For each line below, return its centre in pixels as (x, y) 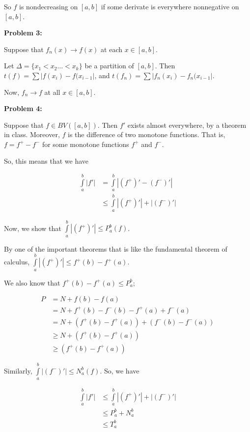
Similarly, (18, 370)
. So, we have (120, 370)
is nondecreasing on (48, 6)
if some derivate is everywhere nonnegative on (170, 6)
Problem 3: (23, 33)
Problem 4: (23, 108)
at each (111, 49)
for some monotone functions (85, 144)
